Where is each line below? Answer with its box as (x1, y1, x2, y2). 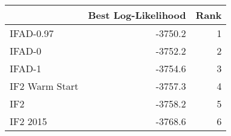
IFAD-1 (10, 61, 42, 75)
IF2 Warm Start (10, 79, 79, 93)
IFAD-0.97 (10, 26, 54, 40)
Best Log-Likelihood (88, 8, 186, 22)
